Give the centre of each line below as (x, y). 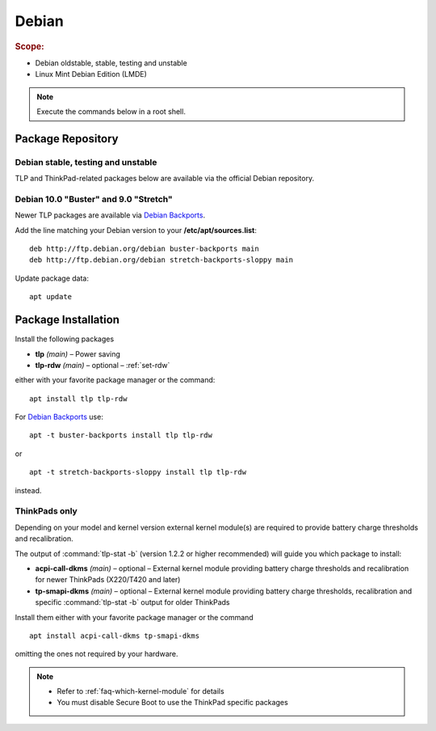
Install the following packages (65, 339)
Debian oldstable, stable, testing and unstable (111, 63)
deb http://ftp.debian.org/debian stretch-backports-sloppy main (161, 260)
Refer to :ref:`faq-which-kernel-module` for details (141, 691)
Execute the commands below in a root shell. (111, 111)
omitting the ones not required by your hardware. (96, 654)
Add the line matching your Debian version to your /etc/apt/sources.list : (136, 230)
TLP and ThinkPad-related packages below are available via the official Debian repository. (165, 179)
